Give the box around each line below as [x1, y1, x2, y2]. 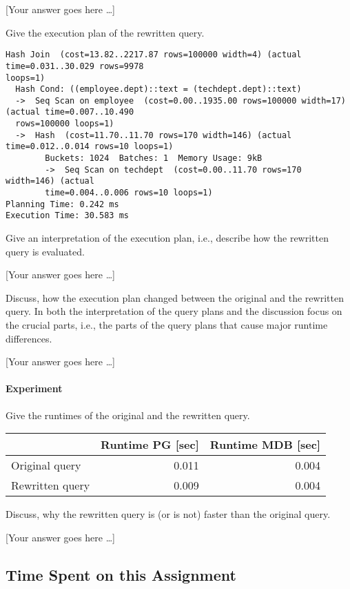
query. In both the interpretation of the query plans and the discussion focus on [6, 304, 342, 318]
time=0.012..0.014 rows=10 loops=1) [6, 142, 174, 152]
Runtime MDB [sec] [209, 436, 320, 453]
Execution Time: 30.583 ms [6, 211, 129, 221]
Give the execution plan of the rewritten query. [6, 25, 205, 39]
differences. [6, 331, 52, 345]
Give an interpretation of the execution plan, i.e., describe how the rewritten [6, 231, 329, 245]
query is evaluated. [6, 244, 85, 258]
